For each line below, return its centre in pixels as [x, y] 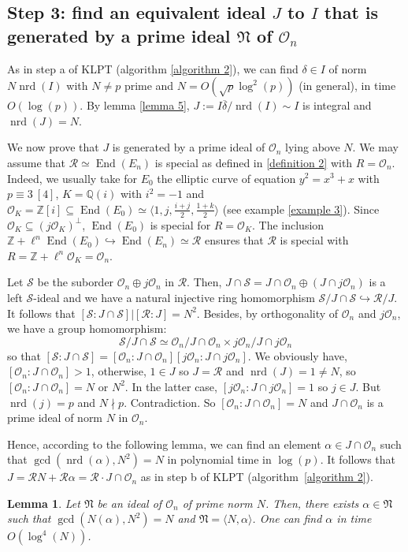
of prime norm [217, 503]
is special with [314, 240]
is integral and [337, 105]
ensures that [234, 240]
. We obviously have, [297, 355]
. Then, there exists [312, 503]
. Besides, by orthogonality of [267, 313]
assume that [37, 162]
